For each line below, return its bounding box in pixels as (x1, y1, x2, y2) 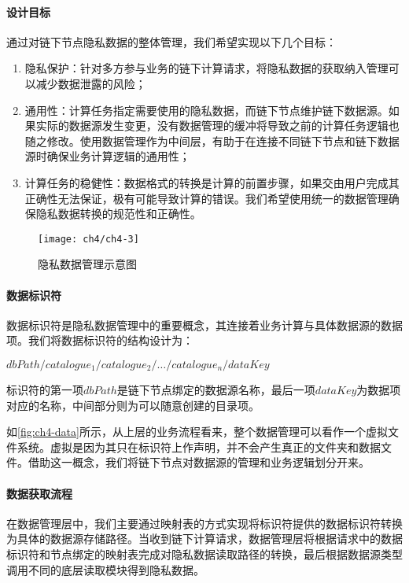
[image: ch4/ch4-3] (38, 233, 139, 245)
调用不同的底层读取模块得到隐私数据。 (6, 561, 204, 577)
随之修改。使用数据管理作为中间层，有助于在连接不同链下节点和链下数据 (24, 132, 400, 149)
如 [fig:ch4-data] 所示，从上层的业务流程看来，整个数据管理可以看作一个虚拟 (6, 423, 388, 440)
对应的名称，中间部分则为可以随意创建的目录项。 (6, 397, 260, 413)
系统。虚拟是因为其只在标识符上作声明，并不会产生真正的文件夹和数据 (17, 438, 381, 455)
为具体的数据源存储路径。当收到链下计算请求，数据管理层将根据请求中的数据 (6, 530, 403, 547)
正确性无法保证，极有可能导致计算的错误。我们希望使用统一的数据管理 (24, 190, 389, 206)
